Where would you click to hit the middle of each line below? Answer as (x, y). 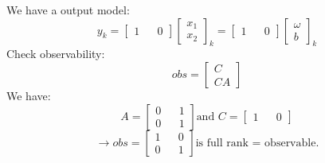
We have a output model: (68, 10)
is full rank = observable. (257, 143)
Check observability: (56, 54)
